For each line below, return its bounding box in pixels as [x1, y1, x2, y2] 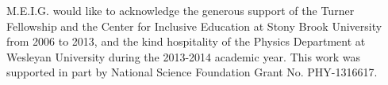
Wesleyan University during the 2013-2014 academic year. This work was [6, 48, 361, 65]
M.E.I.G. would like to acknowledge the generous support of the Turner [6, 2, 355, 18]
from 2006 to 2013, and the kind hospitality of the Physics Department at [6, 33, 366, 50]
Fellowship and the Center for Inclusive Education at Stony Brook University [6, 17, 382, 34]
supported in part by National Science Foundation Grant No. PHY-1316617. [6, 64, 378, 80]
